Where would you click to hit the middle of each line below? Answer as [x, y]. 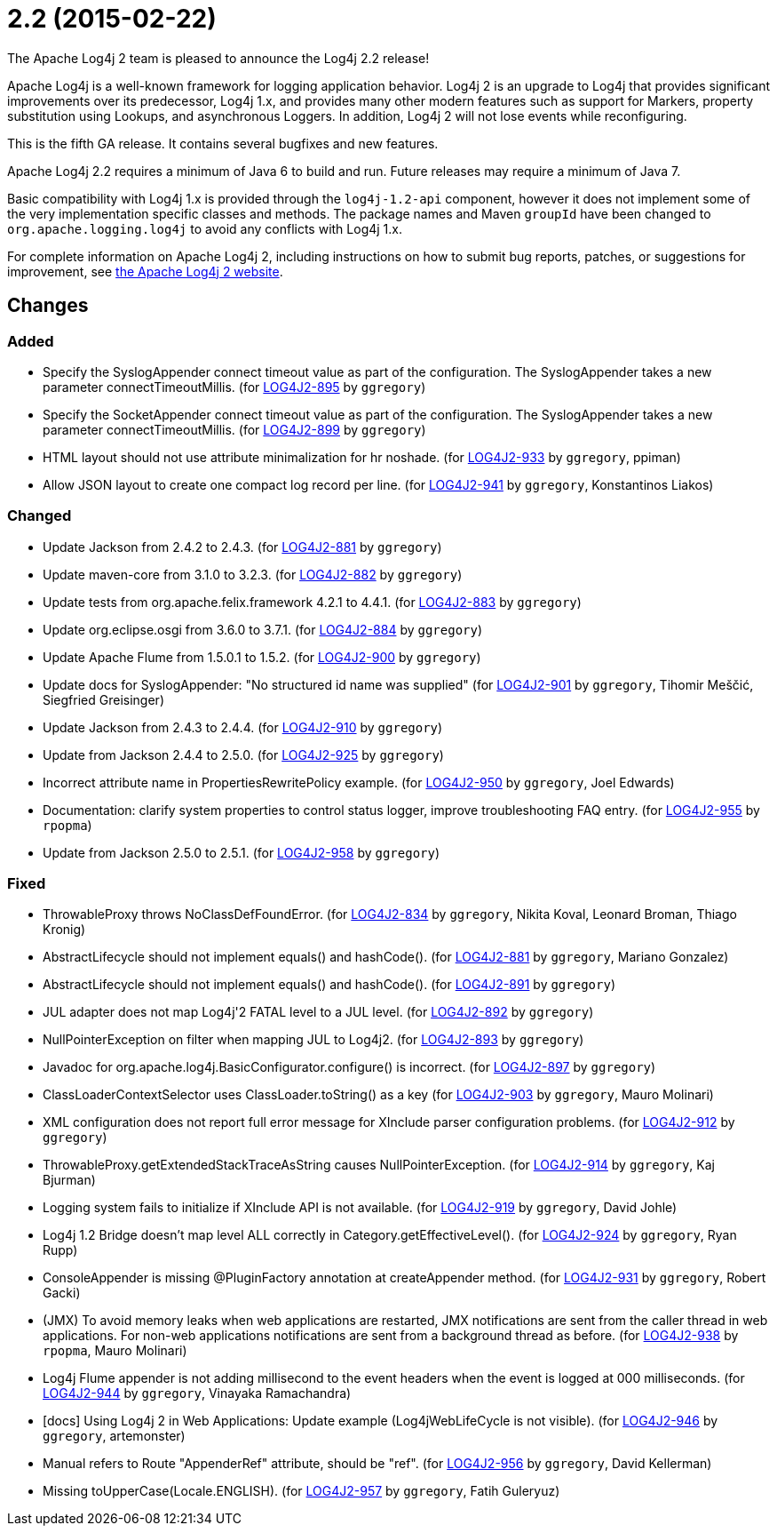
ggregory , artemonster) [114, 1436]
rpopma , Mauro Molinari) [115, 1351]
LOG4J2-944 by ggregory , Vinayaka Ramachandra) [197, 1393]
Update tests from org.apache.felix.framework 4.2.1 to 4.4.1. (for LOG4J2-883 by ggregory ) [312, 602]
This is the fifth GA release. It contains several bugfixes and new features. [223, 143]
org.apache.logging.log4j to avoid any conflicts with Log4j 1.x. [205, 228]
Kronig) [64, 930]
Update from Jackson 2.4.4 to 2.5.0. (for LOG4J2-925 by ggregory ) [243, 755]
